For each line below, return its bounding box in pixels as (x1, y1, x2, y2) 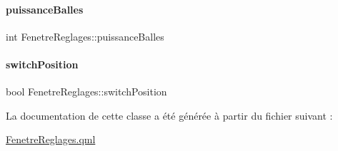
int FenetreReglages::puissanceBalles (6, 28, 164, 43)
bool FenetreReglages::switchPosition (6, 84, 167, 99)
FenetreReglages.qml (6, 132, 96, 147)
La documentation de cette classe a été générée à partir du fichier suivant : (6, 108, 333, 123)
